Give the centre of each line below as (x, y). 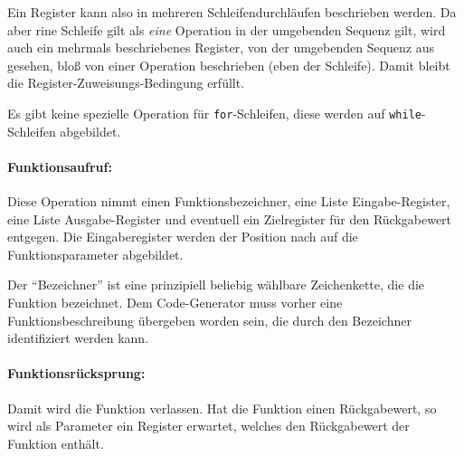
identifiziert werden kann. (78, 338)
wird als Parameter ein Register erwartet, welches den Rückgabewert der (208, 426)
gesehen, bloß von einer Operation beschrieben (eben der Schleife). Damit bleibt (229, 65)
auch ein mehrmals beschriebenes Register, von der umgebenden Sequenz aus (221, 47)
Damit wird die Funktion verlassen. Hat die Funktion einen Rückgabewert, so (222, 408)
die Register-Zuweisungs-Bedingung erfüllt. (126, 83)
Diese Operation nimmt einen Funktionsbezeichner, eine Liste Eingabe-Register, (229, 201)
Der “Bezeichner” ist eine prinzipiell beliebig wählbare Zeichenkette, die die (216, 285)
